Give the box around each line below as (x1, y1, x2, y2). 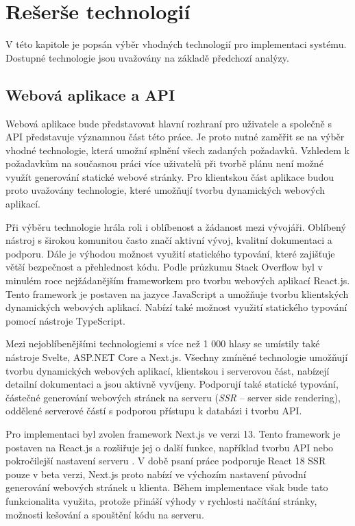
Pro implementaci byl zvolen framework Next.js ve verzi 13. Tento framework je (5, 426, 341, 440)
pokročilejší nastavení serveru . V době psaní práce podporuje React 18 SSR (5, 453, 326, 468)
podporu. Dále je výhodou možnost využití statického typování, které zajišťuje (5, 246, 335, 260)
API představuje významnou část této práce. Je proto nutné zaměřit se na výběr (5, 129, 345, 144)
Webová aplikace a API (5, 84, 175, 105)
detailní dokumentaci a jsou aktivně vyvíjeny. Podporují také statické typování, (5, 377, 339, 391)
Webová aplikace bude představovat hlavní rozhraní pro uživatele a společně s (5, 116, 332, 130)
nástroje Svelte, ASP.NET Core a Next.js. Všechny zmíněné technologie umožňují (5, 350, 348, 364)
